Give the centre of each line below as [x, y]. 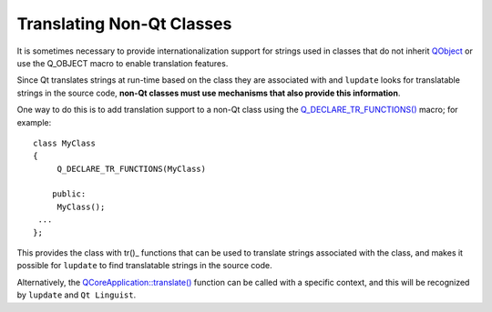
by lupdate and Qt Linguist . [77, 295]
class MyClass [64, 143]
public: [69, 194]
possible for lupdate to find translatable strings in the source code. [144, 266]
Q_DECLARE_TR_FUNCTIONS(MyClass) [132, 169]
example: [34, 122]
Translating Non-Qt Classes [124, 24]
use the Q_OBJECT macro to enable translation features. [123, 63]
